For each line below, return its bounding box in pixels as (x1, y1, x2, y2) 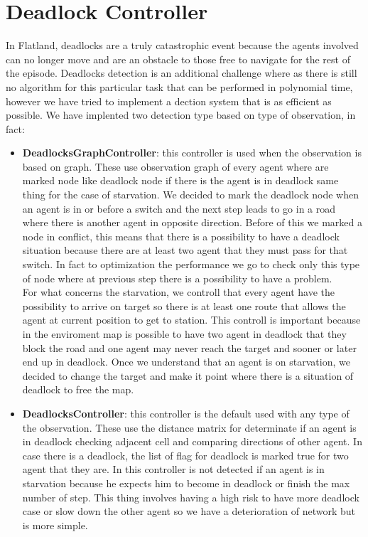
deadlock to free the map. (22, 382, 134, 397)
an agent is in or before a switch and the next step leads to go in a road (22, 201, 336, 216)
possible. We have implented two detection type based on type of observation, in (6, 107, 356, 122)
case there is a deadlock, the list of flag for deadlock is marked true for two (22, 447, 349, 462)
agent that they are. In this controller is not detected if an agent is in (22, 462, 325, 477)
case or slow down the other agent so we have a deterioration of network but (22, 504, 355, 519)
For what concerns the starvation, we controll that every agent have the (22, 285, 335, 299)
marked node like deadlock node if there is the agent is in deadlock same (22, 173, 339, 188)
